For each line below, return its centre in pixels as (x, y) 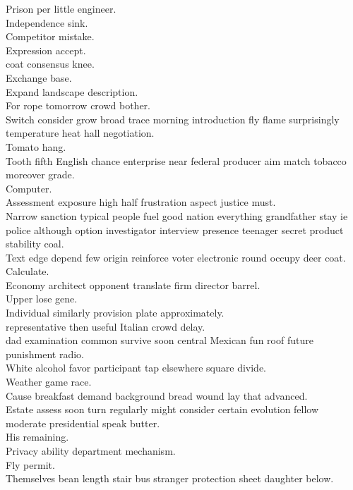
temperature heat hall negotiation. (80, 133)
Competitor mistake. (50, 36)
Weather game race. (49, 382)
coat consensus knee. (50, 64)
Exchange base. (39, 77)
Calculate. (28, 271)
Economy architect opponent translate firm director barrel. (133, 284)
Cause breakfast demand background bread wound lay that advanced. (157, 395)
